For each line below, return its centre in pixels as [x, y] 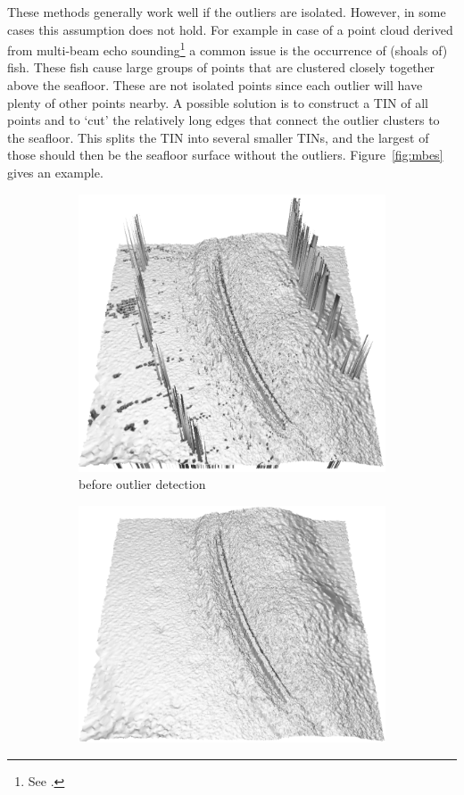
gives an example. [55, 172]
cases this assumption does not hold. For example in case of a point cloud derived [230, 29]
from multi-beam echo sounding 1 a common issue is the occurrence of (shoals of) [228, 49]
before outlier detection [142, 484]
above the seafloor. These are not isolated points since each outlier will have [215, 85]
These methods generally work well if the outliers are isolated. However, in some [227, 12]
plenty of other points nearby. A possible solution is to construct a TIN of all [218, 102]
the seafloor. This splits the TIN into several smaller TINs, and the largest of [218, 137]
